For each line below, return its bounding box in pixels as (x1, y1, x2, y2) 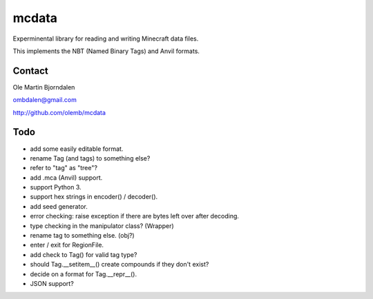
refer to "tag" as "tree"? (30, 164, 98, 172)
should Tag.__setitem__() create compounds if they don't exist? (30, 260, 209, 269)
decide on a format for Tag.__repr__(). (30, 269, 137, 278)
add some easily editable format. (30, 145, 124, 153)
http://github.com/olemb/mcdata (12, 108, 106, 116)
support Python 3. (30, 183, 82, 192)
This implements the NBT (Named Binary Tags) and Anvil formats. (12, 47, 200, 55)
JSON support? (30, 280, 74, 287)
